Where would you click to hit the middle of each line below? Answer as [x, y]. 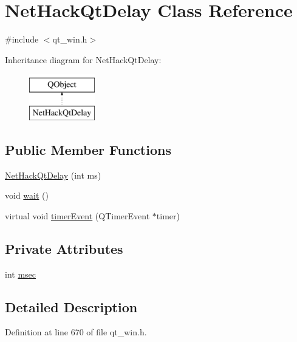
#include [22, 39]
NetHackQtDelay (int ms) [53, 175]
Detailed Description [71, 306]
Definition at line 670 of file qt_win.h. [76, 332]
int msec [21, 274]
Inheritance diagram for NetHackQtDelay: [83, 59]
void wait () [27, 195]
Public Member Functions [88, 149]
